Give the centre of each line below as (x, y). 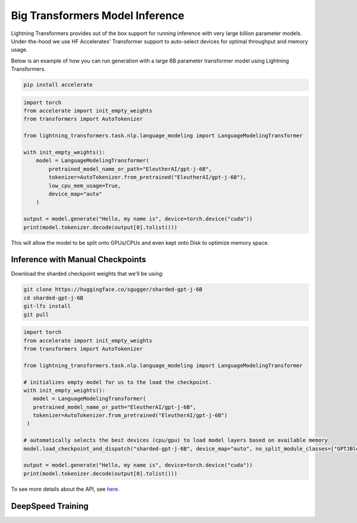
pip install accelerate (58, 85)
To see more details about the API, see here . (65, 489)
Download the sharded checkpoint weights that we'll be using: (87, 274)
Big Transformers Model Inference (98, 15)
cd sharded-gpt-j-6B (53, 298)
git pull (36, 314)
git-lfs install (47, 306)
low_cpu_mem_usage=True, (85, 185)
